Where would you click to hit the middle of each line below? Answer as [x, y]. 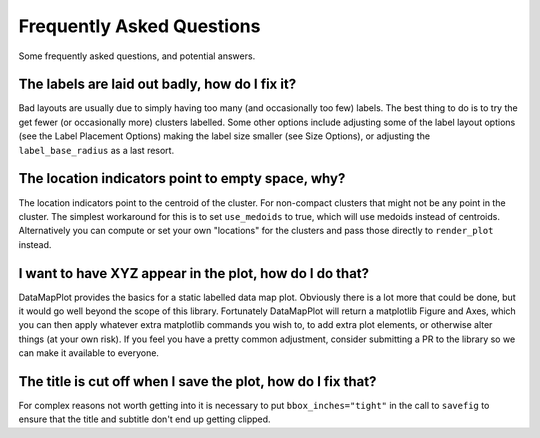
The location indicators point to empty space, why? [182, 178]
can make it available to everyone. [89, 353]
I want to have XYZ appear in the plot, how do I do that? [194, 273]
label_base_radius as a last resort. [96, 150]
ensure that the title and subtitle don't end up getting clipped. [144, 419]
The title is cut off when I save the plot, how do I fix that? [197, 381]
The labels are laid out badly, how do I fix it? [157, 84]
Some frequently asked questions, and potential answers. [137, 56]
